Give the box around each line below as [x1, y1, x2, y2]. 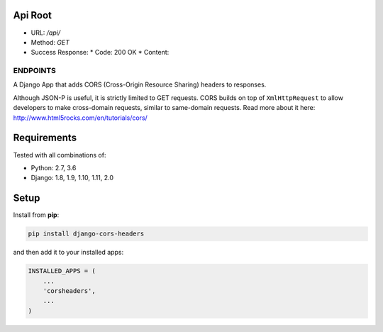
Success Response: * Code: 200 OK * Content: [30, 48, 170, 57]
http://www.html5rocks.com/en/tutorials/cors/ [13, 114, 148, 122]
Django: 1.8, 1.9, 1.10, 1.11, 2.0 [30, 174, 113, 182]
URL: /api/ [30, 28, 60, 37]
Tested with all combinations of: [13, 150, 106, 159]
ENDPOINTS [13, 66, 57, 76]
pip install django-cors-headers [28, 230, 145, 238]
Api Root [13, 9, 52, 21]
